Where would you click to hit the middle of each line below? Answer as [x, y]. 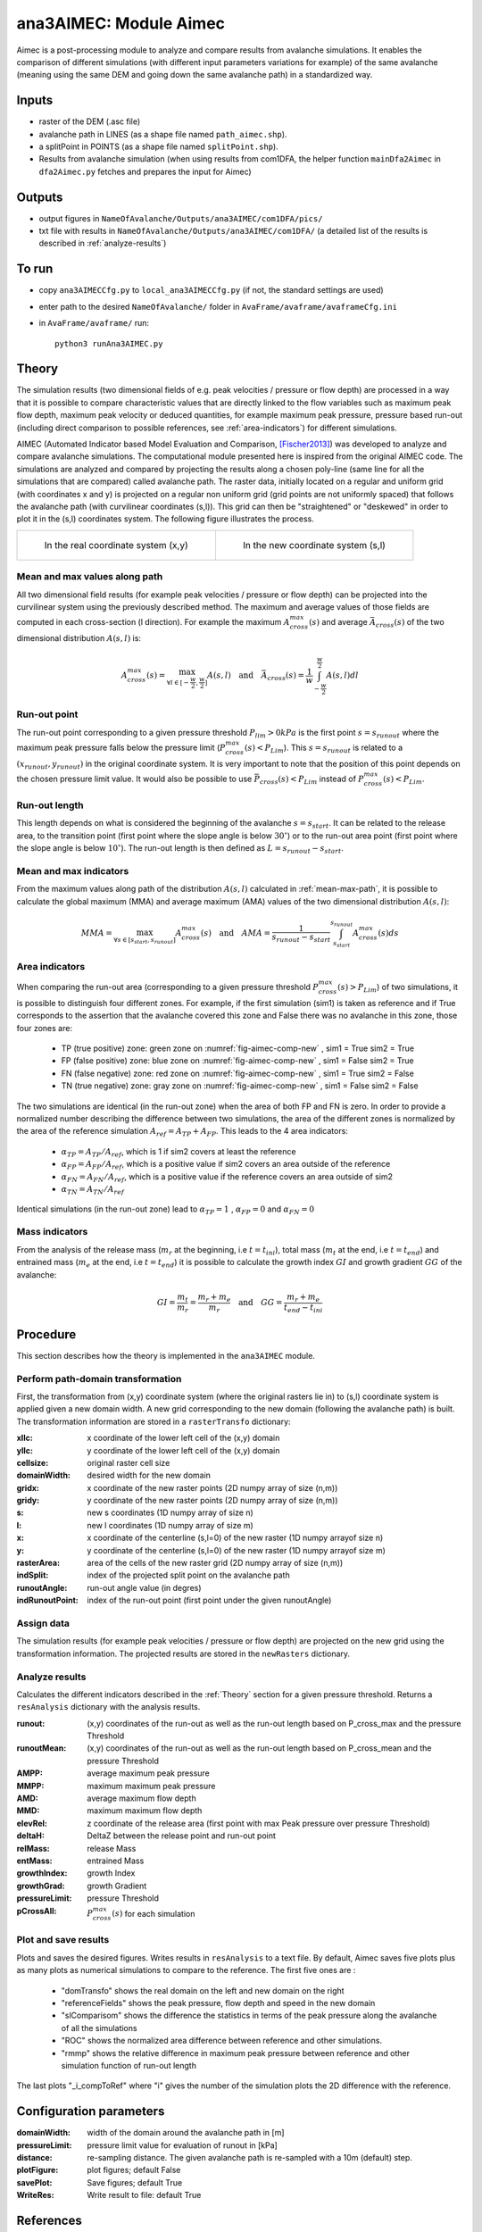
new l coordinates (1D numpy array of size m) [170, 1525]
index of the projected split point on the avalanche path [188, 1575]
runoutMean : [42, 1748]
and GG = [260, 1303]
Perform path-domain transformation [99, 1378]
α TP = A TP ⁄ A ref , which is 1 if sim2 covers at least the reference [179, 1152]
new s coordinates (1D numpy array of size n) [170, 1512]
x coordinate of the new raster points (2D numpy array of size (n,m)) [212, 1487]
